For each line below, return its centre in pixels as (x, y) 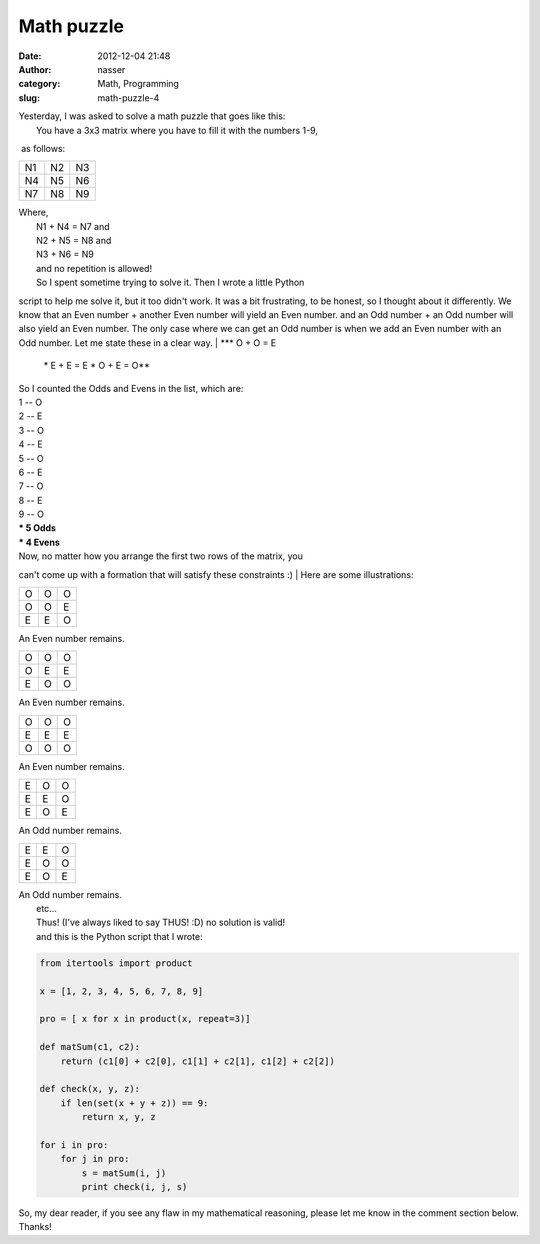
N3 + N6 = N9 (65, 254)
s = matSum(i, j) (124, 1173)
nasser (111, 69)
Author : (35, 69)
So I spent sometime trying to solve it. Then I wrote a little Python (170, 282)
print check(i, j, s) (134, 1187)
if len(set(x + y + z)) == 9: (134, 1103)
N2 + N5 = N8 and (74, 241)
